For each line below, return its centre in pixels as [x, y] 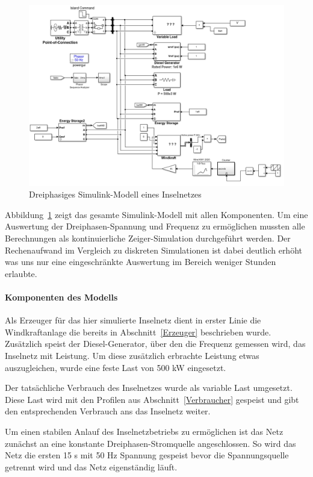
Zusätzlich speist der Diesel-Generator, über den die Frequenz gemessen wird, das [155, 344]
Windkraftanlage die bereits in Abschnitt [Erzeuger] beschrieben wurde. [138, 332]
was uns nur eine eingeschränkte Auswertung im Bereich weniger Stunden [141, 262]
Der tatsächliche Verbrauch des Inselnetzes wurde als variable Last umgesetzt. [149, 388]
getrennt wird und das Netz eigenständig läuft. [91, 466]
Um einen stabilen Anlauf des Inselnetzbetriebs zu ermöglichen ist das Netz [144, 431]
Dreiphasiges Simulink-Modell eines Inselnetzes [115, 194]
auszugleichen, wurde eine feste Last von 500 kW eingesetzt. [116, 367]
